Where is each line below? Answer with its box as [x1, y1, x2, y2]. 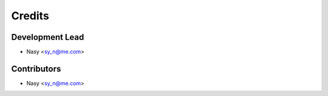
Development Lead [11, 32, 84, 42]
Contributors [11, 63, 61, 74]
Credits [11, 9, 50, 22]
